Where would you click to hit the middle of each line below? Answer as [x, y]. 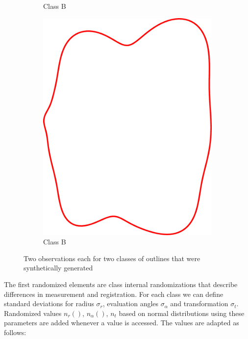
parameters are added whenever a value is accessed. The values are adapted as [122, 323]
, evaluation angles [131, 303]
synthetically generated [58, 268]
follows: [15, 332]
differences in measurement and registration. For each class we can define [114, 294]
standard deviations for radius [49, 303]
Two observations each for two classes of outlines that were [112, 258]
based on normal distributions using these [182, 313]
